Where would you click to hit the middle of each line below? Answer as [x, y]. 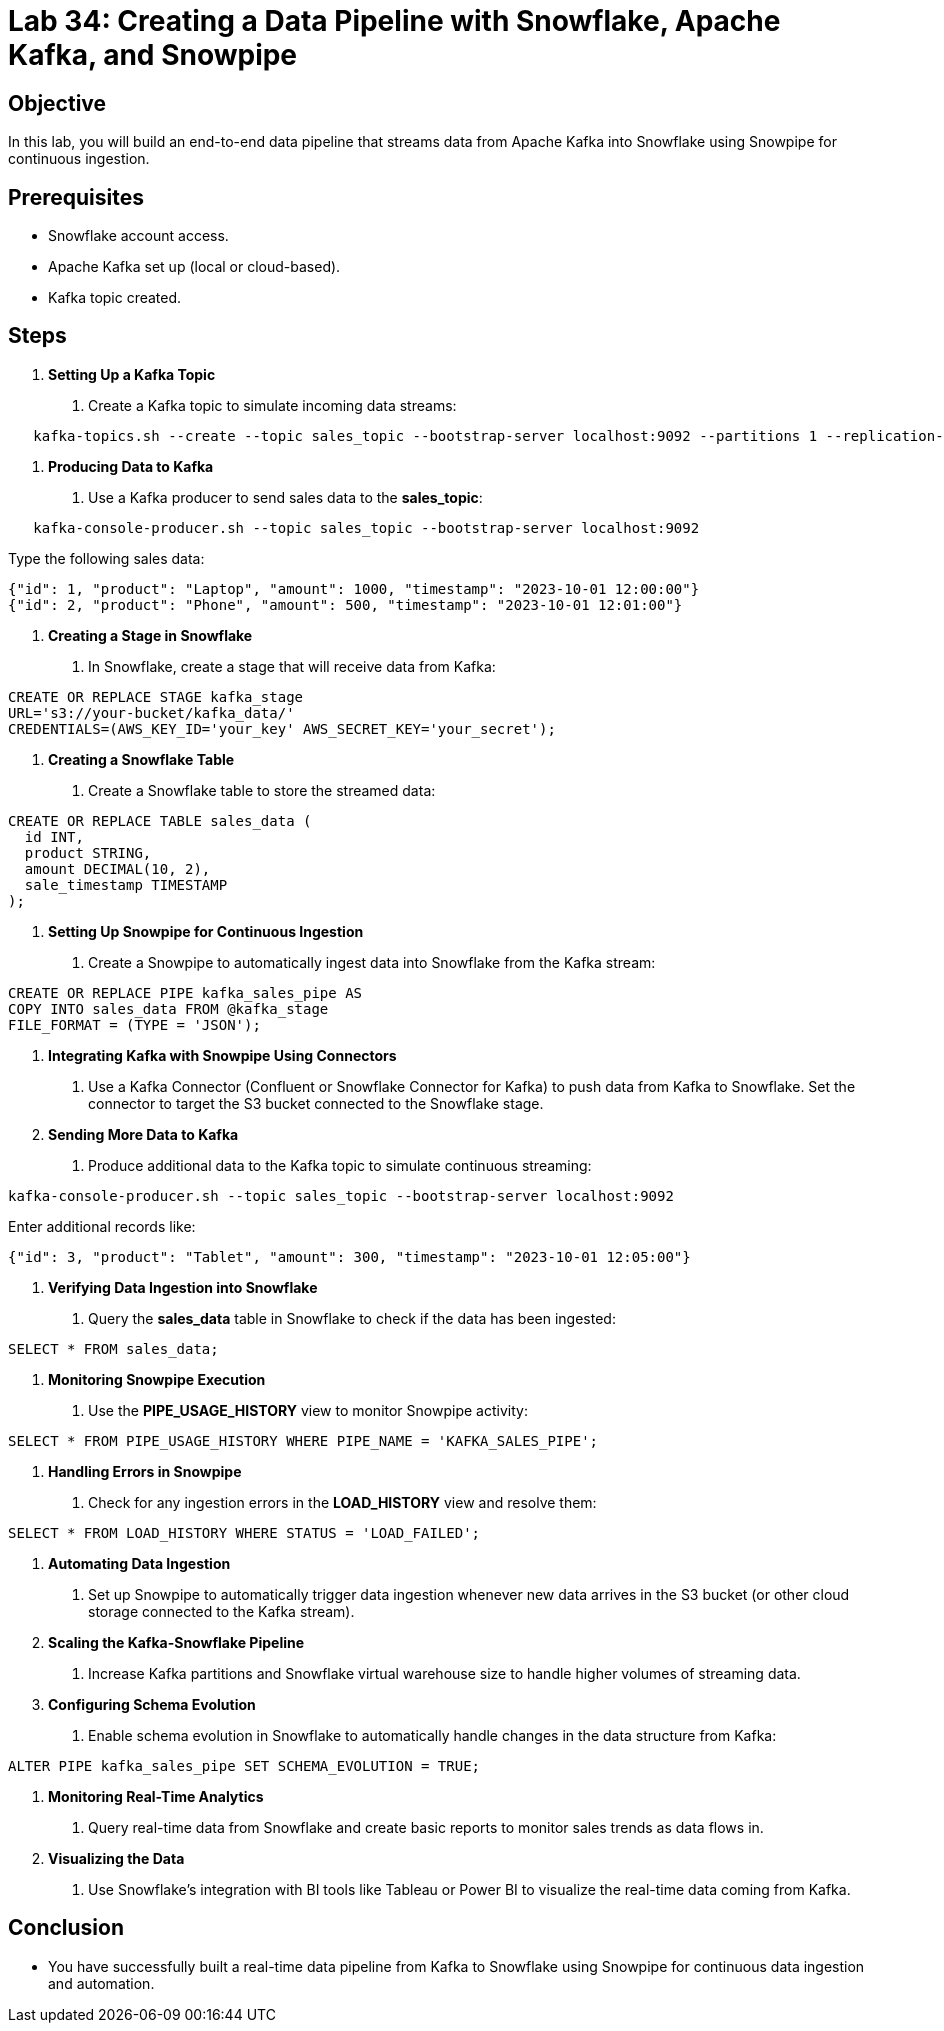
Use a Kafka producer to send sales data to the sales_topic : [285, 497]
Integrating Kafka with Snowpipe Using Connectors [222, 1055]
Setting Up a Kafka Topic [132, 374]
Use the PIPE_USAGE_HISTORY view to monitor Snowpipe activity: [308, 1410]
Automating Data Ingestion [139, 1563]
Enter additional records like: [102, 1226]
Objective [57, 103]
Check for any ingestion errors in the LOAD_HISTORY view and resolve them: [342, 1502]
